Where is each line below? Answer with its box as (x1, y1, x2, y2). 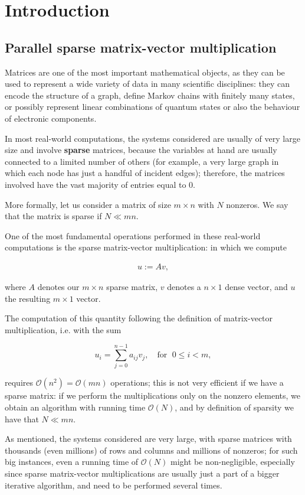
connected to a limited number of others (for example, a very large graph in (5, 155, 279, 167)
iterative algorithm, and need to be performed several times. (5, 478, 222, 491)
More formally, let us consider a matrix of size (5, 198, 171, 210)
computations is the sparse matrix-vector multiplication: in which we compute (5, 241, 287, 253)
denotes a (167, 280, 201, 292)
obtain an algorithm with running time (5, 401, 146, 413)
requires (5, 376, 33, 389)
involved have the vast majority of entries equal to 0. (5, 178, 195, 190)
